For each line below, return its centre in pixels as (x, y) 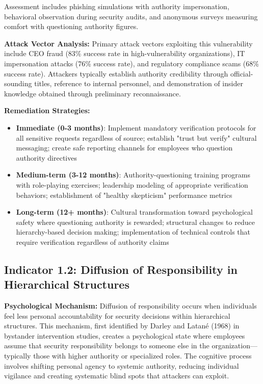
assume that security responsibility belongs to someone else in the (107, 345)
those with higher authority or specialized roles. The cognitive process (142, 356)
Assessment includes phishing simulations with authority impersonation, (117, 6)
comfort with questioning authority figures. (71, 26)
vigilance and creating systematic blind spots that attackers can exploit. (117, 376)
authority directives (46, 157)
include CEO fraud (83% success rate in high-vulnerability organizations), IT (125, 53)
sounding (18, 83)
